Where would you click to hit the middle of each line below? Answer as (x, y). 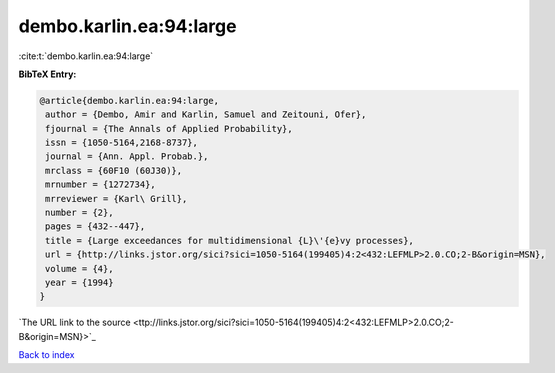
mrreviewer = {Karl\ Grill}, (116, 198)
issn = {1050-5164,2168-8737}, (122, 143)
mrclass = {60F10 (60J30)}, (114, 170)
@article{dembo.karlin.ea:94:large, (129, 100)
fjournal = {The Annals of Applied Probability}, (169, 128)
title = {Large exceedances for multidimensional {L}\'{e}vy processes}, (230, 240)
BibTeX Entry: (47, 74)
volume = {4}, (79, 268)
